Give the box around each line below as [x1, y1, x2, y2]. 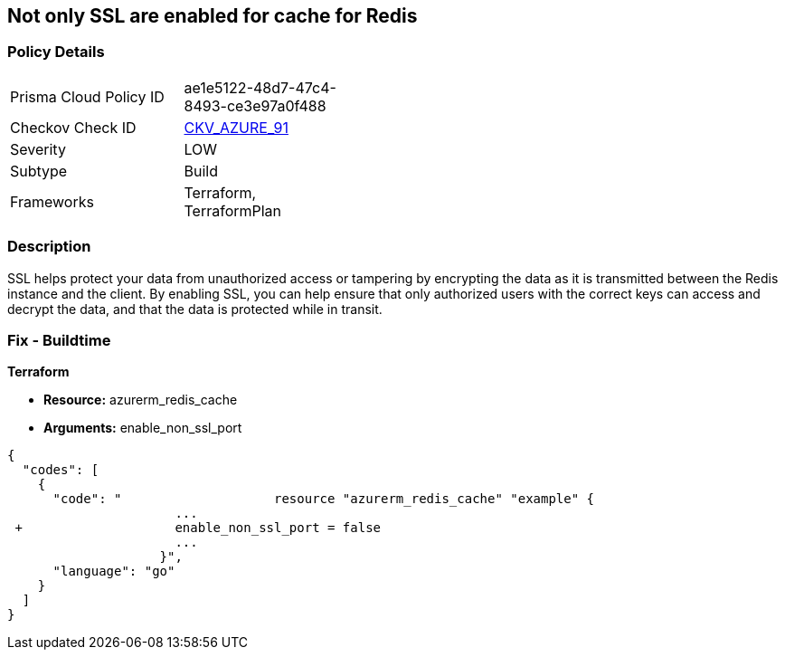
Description [7, 237, 91, 256]
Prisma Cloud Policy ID [10, 87, 165, 106]
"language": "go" [52, 564, 175, 579]
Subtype [10, 161, 68, 180]
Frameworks [10, 192, 94, 211]
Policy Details [7, 43, 105, 62]
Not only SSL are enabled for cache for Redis [7, 5, 418, 27]
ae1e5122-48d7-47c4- [184, 78, 336, 97]
